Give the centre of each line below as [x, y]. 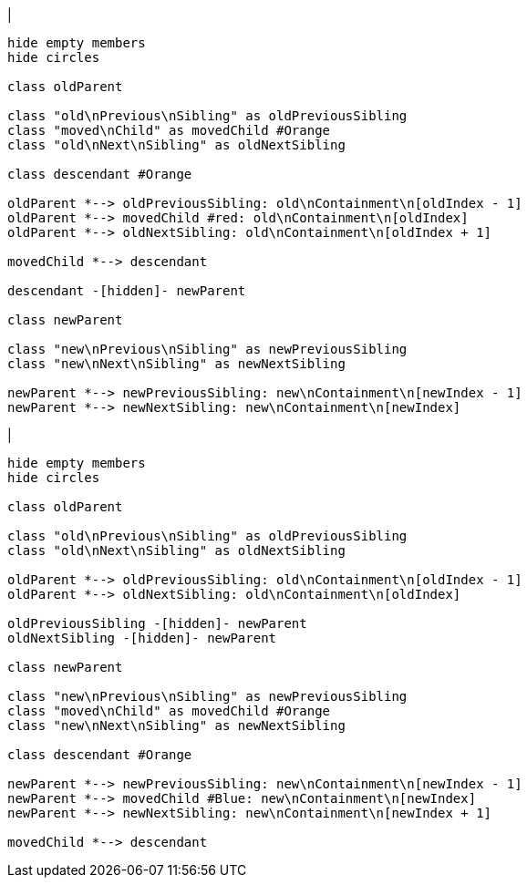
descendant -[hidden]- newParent [127, 291]
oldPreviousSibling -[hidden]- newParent [157, 623]
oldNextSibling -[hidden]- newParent [142, 638]
